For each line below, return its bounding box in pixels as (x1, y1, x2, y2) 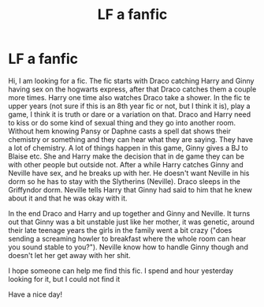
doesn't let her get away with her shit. (8, 250, 132, 260)
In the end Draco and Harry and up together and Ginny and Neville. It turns (8, 208, 251, 218)
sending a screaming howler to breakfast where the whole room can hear (8, 234, 247, 243)
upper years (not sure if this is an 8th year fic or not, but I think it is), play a (8, 101, 251, 110)
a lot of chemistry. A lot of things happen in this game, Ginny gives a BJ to (8, 143, 248, 152)
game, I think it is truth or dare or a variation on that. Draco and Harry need (8, 109, 251, 119)
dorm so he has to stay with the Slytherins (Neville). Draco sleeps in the (8, 176, 240, 186)
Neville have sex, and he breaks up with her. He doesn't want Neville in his (8, 168, 250, 178)
